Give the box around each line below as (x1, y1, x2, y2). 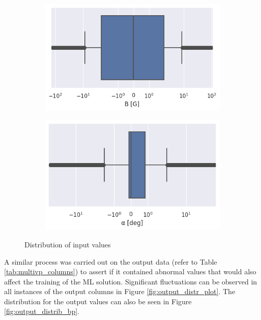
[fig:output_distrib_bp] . (4, 306, 79, 316)
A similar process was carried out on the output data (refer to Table (4, 256, 217, 267)
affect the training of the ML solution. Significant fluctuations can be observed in (4, 276, 257, 286)
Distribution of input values (24, 239, 111, 249)
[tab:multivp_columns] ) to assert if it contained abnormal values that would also (4, 266, 256, 277)
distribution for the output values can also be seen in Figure (4, 296, 192, 306)
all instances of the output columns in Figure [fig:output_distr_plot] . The (4, 286, 236, 297)
